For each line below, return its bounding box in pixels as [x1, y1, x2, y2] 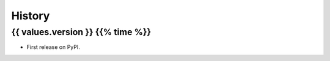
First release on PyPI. [26, 43, 81, 51]
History [11, 9, 50, 22]
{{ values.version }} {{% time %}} [11, 27, 152, 37]
